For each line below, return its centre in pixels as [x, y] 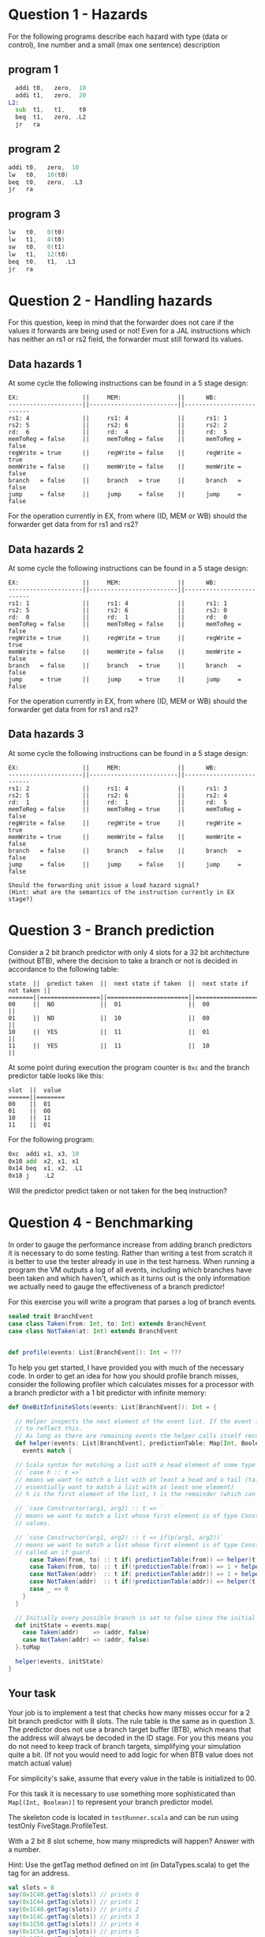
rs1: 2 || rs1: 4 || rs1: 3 [118, 788]
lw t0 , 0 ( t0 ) [37, 232]
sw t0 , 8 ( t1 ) [37, 246]
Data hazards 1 [45, 364]
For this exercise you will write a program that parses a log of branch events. [132, 1302]
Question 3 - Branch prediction [112, 930]
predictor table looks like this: [56, 1075]
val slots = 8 [32, 1887]
